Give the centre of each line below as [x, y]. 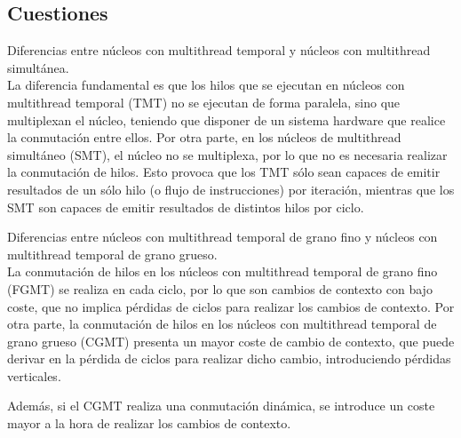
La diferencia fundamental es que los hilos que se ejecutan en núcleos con [206, 85]
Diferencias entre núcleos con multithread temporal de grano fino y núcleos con [223, 237]
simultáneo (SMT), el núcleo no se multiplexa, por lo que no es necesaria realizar [227, 154]
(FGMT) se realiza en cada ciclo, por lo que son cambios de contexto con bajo [220, 288]
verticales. [34, 375]
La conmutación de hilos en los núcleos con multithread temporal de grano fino [223, 271]
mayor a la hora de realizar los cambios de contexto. [149, 423]
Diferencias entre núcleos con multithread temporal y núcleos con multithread [219, 50]
